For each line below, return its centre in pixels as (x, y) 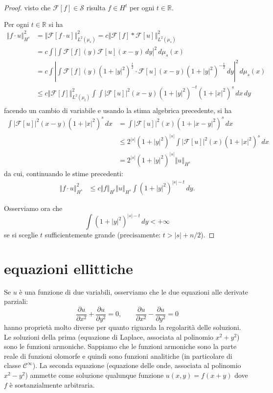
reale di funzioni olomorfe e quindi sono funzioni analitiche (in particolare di (118, 356)
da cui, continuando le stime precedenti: (64, 173)
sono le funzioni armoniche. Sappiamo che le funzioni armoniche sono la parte (120, 346)
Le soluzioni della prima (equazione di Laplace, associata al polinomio (109, 336)
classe (12, 365)
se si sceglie (21, 235)
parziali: (16, 301)
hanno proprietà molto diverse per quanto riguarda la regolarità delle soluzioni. (123, 327)
